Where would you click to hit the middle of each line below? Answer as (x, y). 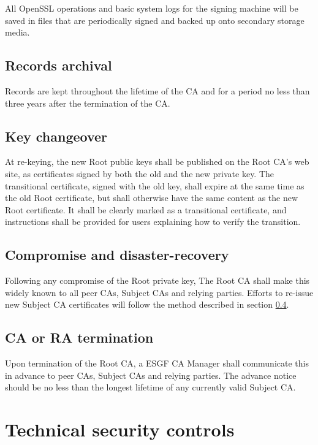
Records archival (59, 65)
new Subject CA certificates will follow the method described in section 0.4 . (147, 304)
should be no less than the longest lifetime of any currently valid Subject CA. (150, 387)
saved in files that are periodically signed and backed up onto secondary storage (155, 20)
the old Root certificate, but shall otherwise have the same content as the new (152, 198)
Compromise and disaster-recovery (117, 255)
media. (17, 32)
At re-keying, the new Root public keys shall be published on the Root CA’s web (157, 162)
